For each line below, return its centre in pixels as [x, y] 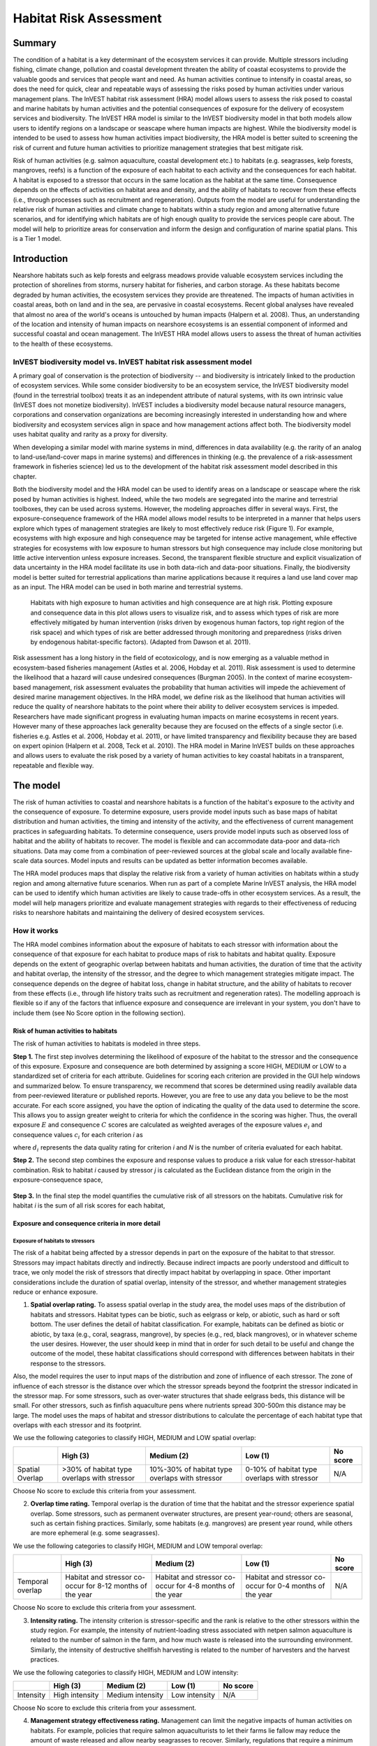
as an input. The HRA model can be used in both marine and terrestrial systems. [128, 587]
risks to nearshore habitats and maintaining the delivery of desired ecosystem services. [139, 912]
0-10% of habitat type [281, 1469]
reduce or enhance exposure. [56, 1291]
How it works [36, 930]
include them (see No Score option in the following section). [99, 1013]
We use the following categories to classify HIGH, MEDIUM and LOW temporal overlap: [138, 1546]
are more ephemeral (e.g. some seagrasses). [95, 1533]
